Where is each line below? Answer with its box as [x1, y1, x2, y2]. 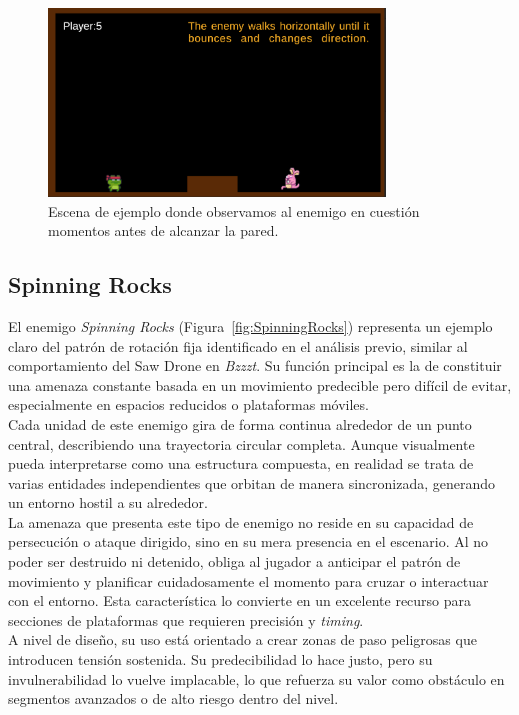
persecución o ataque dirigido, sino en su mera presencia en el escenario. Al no [8, 531, 489, 552]
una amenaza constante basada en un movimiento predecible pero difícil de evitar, [8, 374, 512, 395]
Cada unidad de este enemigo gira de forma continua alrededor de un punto [8, 413, 472, 434]
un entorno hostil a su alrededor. [8, 492, 208, 513]
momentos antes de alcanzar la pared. [48, 220, 279, 241]
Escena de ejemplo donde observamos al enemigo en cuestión [48, 200, 420, 221]
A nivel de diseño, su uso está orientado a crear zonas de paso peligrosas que [8, 629, 477, 650]
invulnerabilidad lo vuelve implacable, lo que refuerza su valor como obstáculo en [8, 668, 505, 689]
